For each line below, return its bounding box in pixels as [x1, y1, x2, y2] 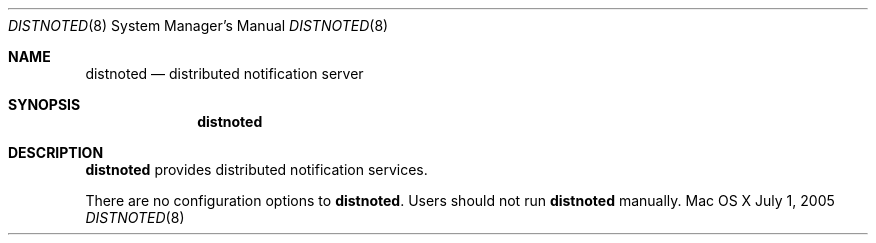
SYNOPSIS [8, 96, 81, 113]
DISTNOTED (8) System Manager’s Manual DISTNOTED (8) [8, 17, 389, 34]
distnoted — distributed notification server [85, 65, 364, 82]
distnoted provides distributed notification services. [85, 161, 428, 178]
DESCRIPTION [8, 144, 104, 161]
